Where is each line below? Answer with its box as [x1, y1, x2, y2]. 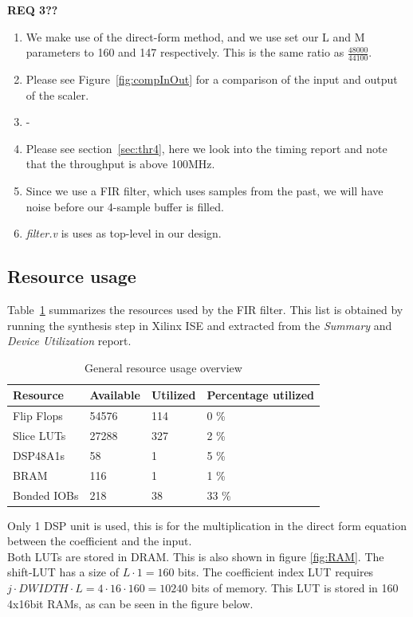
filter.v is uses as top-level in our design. [26, 225, 222, 242]
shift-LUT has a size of [7, 564, 120, 580]
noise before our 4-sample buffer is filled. [26, 198, 224, 214]
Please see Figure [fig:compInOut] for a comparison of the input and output [26, 71, 398, 88]
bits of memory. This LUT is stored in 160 [191, 580, 399, 596]
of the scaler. [26, 86, 89, 103]
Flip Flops [13, 407, 63, 424]
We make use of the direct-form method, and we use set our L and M [26, 28, 365, 45]
